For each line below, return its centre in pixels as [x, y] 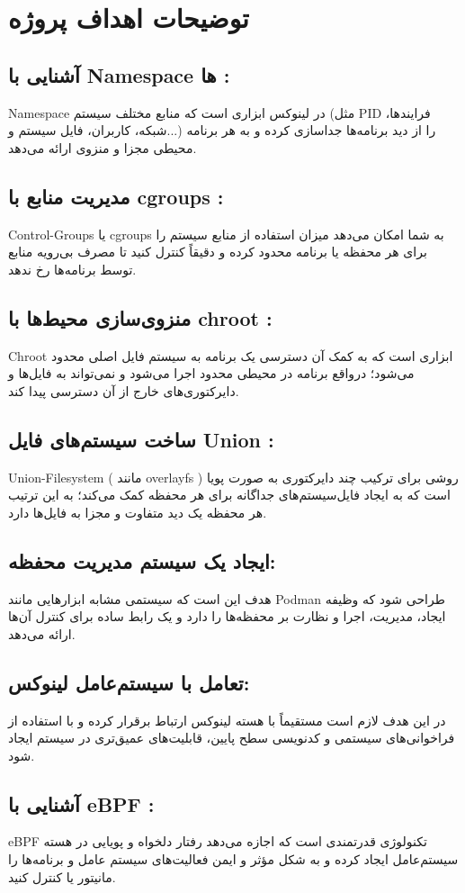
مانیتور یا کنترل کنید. [62, 876]
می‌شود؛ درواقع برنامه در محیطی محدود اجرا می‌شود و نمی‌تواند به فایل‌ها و [211, 373]
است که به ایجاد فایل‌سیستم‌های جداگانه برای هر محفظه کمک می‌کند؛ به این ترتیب [229, 495]
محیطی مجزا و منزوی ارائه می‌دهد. [103, 147]
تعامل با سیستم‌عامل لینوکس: [129, 682]
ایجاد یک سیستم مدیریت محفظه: [142, 560]
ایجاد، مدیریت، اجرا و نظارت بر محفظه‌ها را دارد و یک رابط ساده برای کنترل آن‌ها [227, 616]
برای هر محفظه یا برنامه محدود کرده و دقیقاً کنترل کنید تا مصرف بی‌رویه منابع [218, 252]
